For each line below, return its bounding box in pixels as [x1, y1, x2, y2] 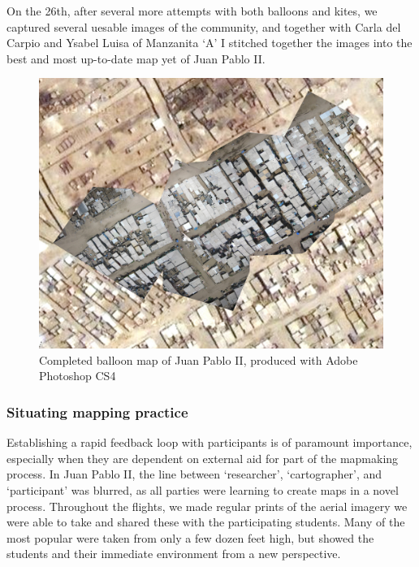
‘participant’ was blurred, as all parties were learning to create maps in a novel [6, 482, 399, 499]
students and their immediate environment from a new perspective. [6, 545, 341, 562]
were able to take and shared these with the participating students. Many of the [6, 513, 405, 530]
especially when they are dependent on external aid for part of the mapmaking [6, 449, 399, 466]
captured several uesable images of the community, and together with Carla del [6, 18, 401, 35]
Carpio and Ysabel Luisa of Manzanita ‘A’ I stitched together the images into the [6, 34, 413, 51]
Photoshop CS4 [39, 367, 116, 384]
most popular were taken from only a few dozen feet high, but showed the [6, 529, 374, 546]
